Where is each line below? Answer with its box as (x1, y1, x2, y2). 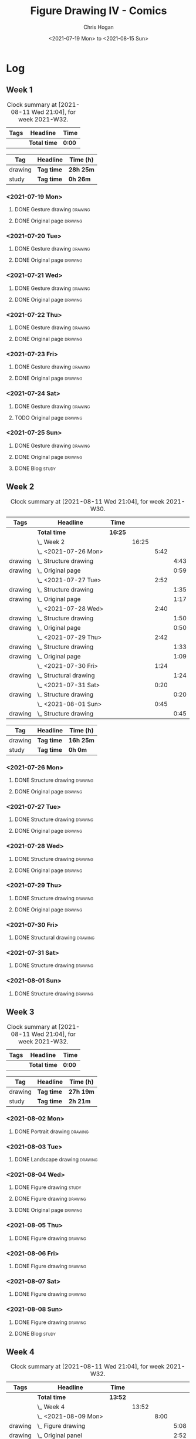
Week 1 (6, 85, 33, 95)
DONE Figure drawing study (14, 1184, 82, 1191)
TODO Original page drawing (14, 414, 83, 421)
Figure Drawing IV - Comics (30, 4, 167, 18)
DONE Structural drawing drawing (14, 934, 95, 941)
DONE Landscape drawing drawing (14, 1156, 98, 1163)
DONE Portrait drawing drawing (14, 1128, 89, 1135)
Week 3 (6, 1007, 35, 1017)
